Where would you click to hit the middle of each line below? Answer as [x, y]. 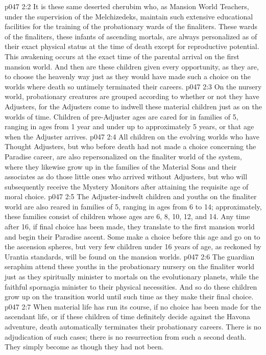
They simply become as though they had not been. [84, 347]
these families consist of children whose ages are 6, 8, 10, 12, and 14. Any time [127, 216]
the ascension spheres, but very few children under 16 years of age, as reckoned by [133, 246]
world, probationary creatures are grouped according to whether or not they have [132, 96]
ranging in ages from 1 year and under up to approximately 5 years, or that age [129, 126]
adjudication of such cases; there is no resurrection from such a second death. [126, 336]
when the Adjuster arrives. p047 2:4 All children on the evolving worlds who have [132, 136]
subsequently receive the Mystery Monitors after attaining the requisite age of [127, 186]
